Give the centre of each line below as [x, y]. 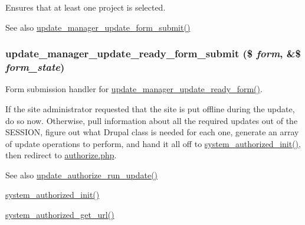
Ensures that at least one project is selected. [86, 7]
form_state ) [35, 67]
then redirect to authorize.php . [61, 155]
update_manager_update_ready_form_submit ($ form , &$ [153, 53]
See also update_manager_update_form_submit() [98, 27]
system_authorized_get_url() [60, 215]
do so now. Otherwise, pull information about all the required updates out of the [152, 120]
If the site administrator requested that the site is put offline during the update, [150, 108]
